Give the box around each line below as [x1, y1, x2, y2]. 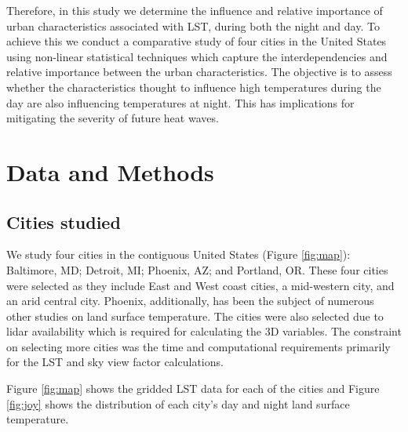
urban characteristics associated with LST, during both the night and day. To [6, 17, 380, 34]
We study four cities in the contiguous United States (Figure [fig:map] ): [6, 246, 351, 263]
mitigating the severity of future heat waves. [6, 110, 219, 126]
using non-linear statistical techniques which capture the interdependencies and [6, 48, 388, 64]
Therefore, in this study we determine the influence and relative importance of [6, 2, 383, 18]
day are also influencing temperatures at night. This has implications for [6, 94, 355, 111]
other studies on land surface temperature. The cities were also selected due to [6, 307, 384, 324]
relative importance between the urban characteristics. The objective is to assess [6, 64, 392, 80]
